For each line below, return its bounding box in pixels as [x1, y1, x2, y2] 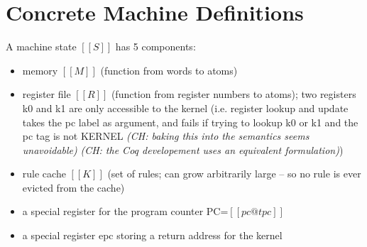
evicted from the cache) [22, 180, 125, 194]
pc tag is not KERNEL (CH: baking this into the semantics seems [22, 128, 310, 143]
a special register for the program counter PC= [22, 204, 229, 219]
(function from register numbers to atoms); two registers [111, 87, 356, 101]
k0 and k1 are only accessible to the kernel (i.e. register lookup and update [22, 100, 349, 115]
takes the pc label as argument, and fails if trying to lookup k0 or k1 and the [22, 114, 358, 129]
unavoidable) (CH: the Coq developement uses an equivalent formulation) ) [22, 142, 344, 157]
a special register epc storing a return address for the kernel [22, 228, 283, 243]
